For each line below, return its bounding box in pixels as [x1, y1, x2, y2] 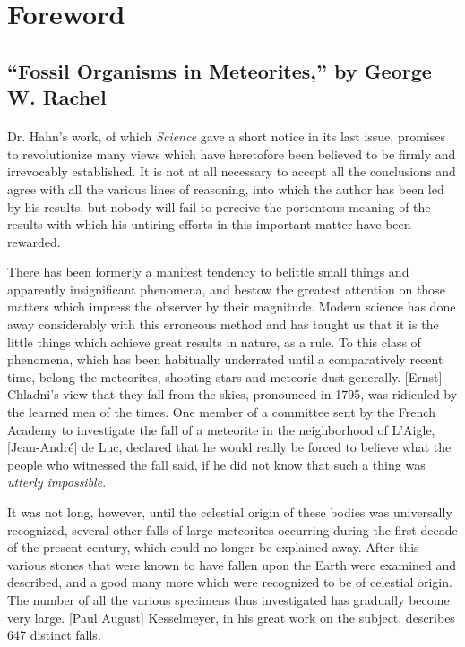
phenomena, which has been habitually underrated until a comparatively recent [7, 350, 443, 369]
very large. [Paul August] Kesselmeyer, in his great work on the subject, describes [7, 608, 455, 626]
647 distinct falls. [7, 626, 101, 644]
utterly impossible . [7, 472, 107, 491]
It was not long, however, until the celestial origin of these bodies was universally [7, 503, 452, 522]
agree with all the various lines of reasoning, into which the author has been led [7, 179, 444, 198]
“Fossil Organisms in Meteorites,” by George [7, 56, 432, 84]
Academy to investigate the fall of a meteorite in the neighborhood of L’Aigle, [7, 420, 435, 438]
